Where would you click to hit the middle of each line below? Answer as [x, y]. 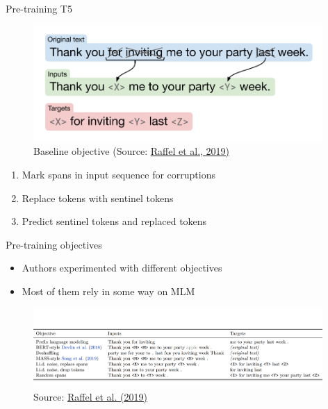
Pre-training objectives [54, 244]
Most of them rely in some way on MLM [108, 291]
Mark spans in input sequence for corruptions [118, 174]
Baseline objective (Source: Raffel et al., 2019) [132, 151]
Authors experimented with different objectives [122, 268]
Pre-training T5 [39, 8]
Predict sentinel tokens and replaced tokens [114, 221]
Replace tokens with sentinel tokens [98, 198]
